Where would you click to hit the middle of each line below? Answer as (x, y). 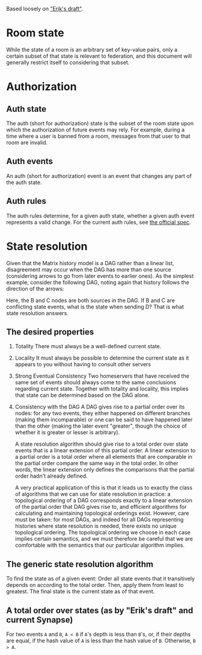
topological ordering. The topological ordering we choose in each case (103, 532)
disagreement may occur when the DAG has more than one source (89, 269)
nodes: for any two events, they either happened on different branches (103, 413)
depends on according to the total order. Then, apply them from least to (95, 585)
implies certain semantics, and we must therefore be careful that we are (104, 539)
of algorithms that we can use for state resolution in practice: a (93, 494)
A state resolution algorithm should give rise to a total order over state (101, 444)
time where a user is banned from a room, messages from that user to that (98, 136)
